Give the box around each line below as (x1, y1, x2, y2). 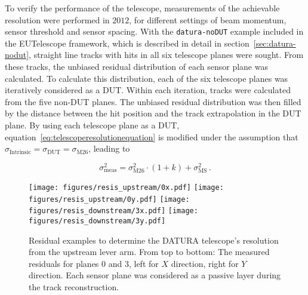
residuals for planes (29, 257, 99, 269)
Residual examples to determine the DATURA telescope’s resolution (29, 233, 279, 246)
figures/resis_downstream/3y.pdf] (29, 216, 166, 225)
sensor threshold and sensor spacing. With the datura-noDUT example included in (5, 25, 304, 38)
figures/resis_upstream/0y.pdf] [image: (29, 195, 190, 204)
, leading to (88, 142, 130, 155)
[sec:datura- (253, 36, 296, 49)
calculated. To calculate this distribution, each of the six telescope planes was (5, 72, 288, 84)
